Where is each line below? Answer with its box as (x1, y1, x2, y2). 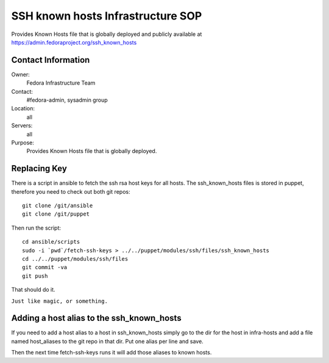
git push (22, 272, 48, 280)
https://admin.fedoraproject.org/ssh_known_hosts (11, 38, 137, 46)
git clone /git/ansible (22, 202, 93, 210)
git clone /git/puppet (22, 211, 90, 217)
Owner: (11, 71, 30, 78)
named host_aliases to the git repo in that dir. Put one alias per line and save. (11, 337, 203, 345)
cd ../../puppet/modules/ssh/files (22, 256, 129, 262)
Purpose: (11, 139, 35, 146)
